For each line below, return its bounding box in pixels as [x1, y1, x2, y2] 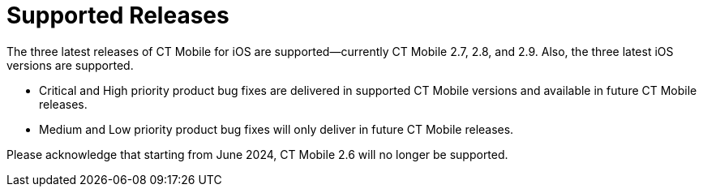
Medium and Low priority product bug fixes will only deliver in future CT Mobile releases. [39, 122, 514, 136]
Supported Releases [6, 2, 229, 29]
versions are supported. [6, 58, 134, 72]
